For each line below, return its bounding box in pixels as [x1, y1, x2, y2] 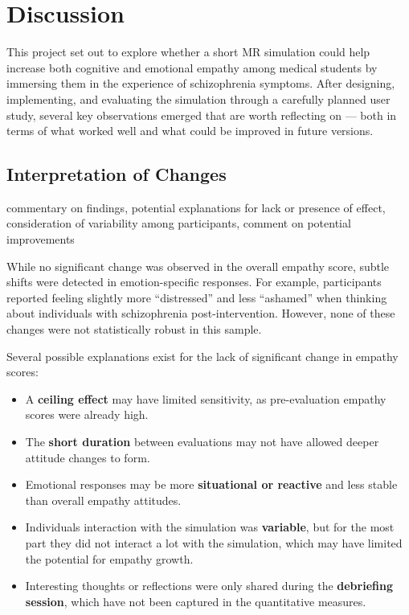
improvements [6, 231, 75, 248]
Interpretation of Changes [6, 162, 227, 187]
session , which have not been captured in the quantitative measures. [25, 592, 366, 609]
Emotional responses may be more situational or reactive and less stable [25, 476, 398, 493]
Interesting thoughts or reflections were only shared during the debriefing [25, 577, 393, 594]
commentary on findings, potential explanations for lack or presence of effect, [6, 199, 386, 215]
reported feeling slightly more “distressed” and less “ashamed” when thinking [6, 289, 387, 305]
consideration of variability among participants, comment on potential [6, 215, 351, 232]
